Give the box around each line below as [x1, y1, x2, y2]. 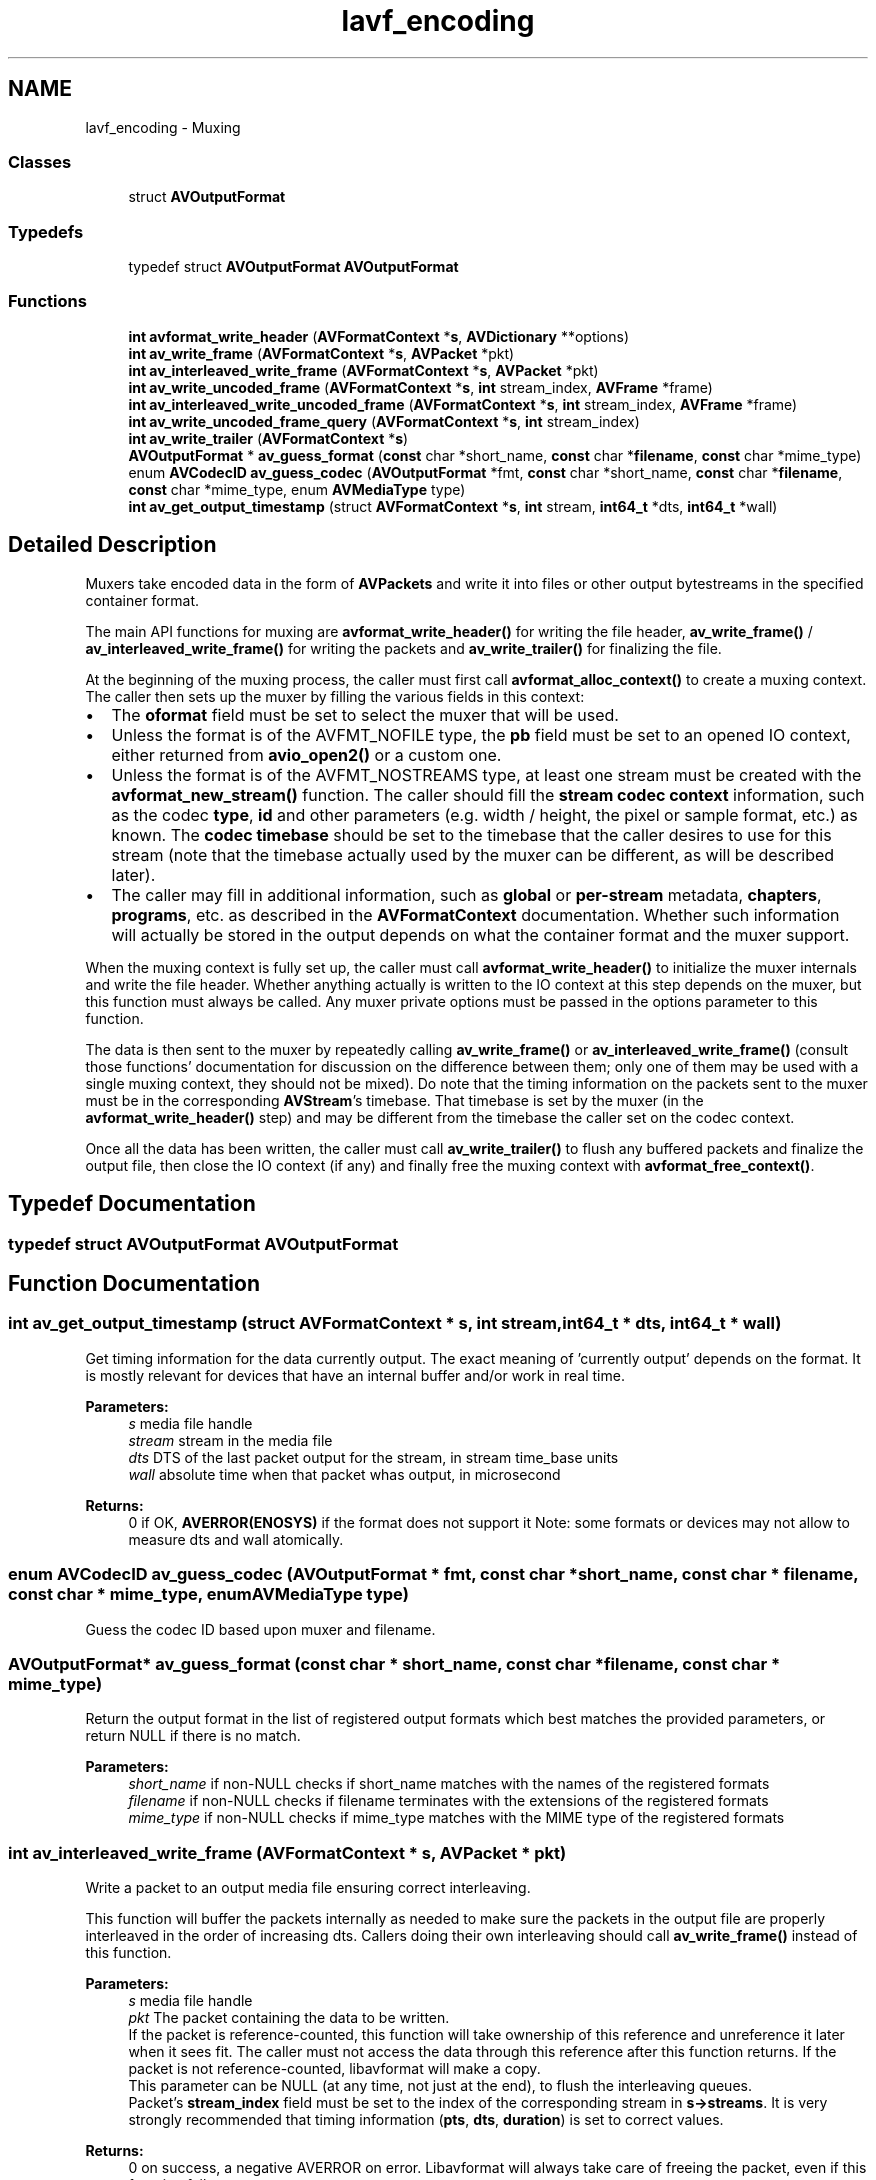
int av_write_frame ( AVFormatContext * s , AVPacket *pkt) [128, 344, 515, 362]
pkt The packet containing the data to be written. [128, 2009, 450, 2026]
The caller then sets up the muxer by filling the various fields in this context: [85, 687, 585, 705]
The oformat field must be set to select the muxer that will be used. [111, 704, 619, 725]
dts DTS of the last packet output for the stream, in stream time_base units [128, 1448, 619, 1466]
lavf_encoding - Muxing [85, 118, 241, 136]
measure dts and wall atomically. [128, 1530, 344, 1548]
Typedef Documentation [8, 1191, 256, 1217]
